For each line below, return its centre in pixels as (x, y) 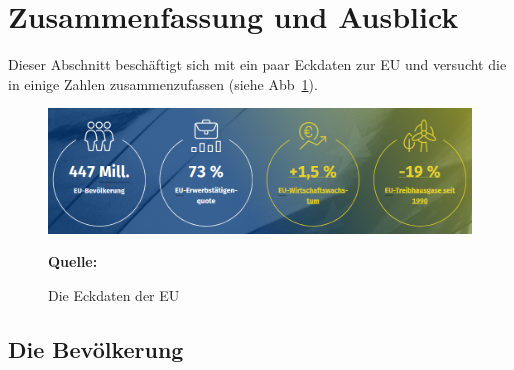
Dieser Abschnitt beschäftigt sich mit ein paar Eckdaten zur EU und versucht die (257, 64)
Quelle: (73, 261)
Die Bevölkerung (96, 348)
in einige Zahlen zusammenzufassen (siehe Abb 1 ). (163, 83)
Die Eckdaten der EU (114, 294)
